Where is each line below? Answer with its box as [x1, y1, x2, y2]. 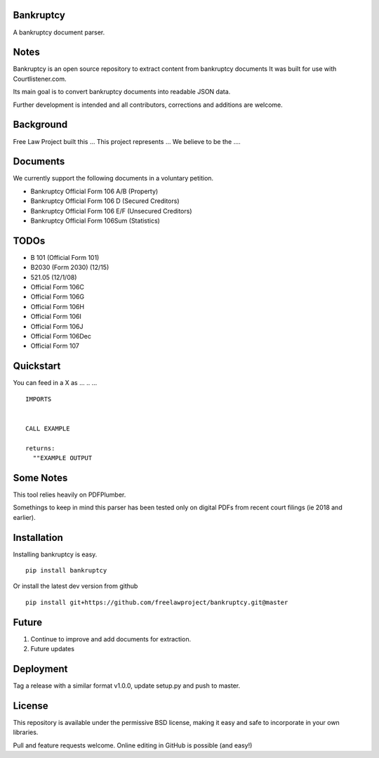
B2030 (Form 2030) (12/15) [30, 263, 109, 272]
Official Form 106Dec [30, 332, 91, 340]
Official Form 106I [30, 313, 82, 321]
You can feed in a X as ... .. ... [13, 379, 98, 387]
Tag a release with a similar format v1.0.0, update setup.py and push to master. [13, 681, 241, 690]
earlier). [13, 513, 36, 521]
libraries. [13, 728, 39, 737]
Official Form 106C [30, 283, 84, 292]
